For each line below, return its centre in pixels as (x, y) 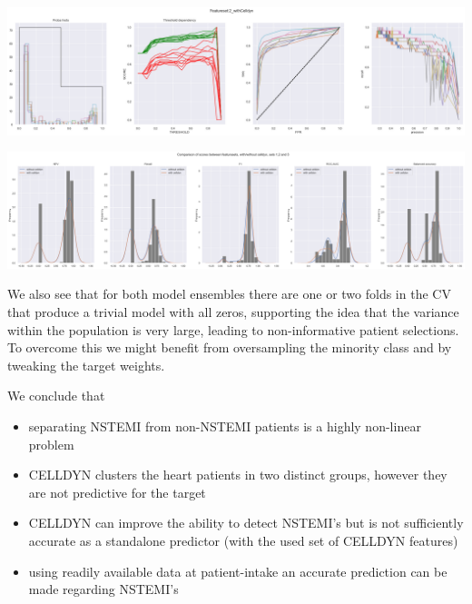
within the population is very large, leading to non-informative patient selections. (233, 329)
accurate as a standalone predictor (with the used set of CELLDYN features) (243, 540)
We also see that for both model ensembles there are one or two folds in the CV (229, 294)
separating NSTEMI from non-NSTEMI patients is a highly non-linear (225, 426)
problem (51, 444)
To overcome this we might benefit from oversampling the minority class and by (230, 347)
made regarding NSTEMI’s (103, 589)
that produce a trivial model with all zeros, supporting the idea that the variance (233, 312)
